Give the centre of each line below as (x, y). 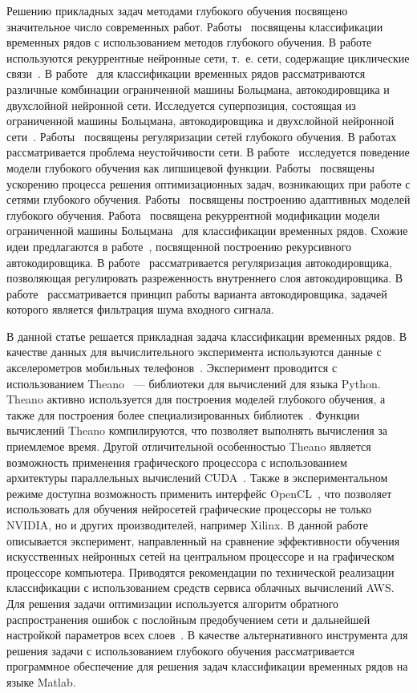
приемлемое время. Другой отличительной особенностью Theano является (189, 446)
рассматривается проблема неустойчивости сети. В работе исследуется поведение (208, 152)
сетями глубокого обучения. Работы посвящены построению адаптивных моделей (208, 199)
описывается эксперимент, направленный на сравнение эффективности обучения (203, 540)
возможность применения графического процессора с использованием (177, 462)
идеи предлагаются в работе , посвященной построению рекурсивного (179, 246)
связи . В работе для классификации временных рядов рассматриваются (186, 73)
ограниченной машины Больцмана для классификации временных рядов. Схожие (207, 231)
